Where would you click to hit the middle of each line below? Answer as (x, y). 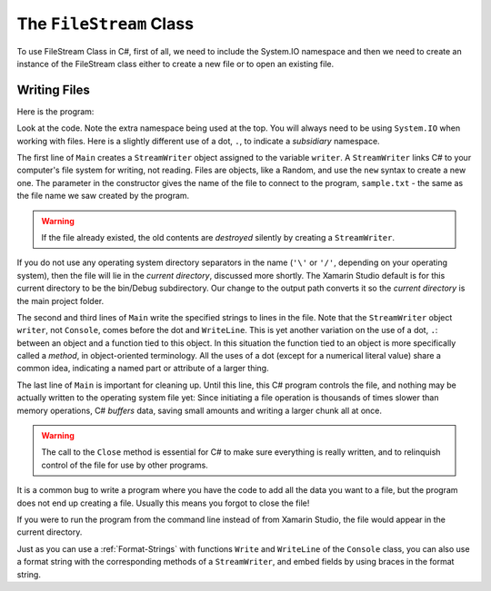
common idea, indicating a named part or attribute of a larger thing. (143, 369)
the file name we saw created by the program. (103, 196)
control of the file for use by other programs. (125, 465)
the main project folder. (60, 300)
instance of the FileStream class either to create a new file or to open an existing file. (175, 64)
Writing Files (54, 89)
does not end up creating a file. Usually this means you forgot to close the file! (163, 503)
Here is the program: (55, 111)
